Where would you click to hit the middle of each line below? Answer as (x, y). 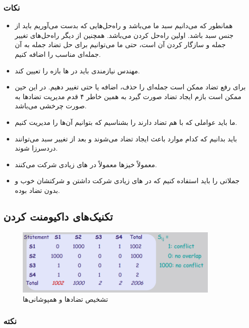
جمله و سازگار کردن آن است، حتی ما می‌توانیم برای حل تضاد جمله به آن (120, 44)
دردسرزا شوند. (36, 148)
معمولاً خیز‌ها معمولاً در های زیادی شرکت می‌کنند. (86, 164)
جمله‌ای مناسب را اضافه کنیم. (58, 54)
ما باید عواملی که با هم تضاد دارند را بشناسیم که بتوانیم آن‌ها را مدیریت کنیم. (126, 122)
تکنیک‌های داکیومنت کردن (58, 216)
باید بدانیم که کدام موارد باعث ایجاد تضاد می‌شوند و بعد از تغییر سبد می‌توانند (126, 138)
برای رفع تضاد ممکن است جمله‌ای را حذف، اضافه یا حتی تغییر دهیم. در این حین (130, 87)
